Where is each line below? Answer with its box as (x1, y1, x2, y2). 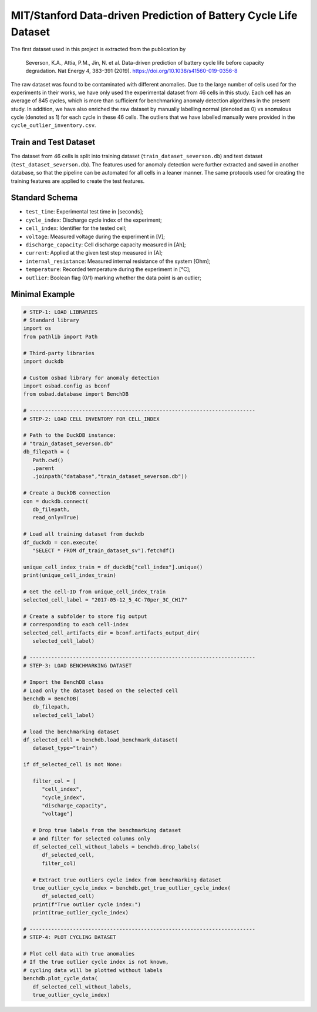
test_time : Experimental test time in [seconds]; (25, 208, 144, 215)
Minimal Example (11, 289, 75, 299)
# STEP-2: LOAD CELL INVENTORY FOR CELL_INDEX (23, 415, 160, 422)
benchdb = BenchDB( (23, 695, 79, 702)
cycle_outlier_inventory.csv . (11, 122, 96, 129)
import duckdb (23, 358, 64, 365)
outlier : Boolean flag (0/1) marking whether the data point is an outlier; (25, 274, 202, 281)
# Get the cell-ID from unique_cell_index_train (23, 588, 166, 595)
